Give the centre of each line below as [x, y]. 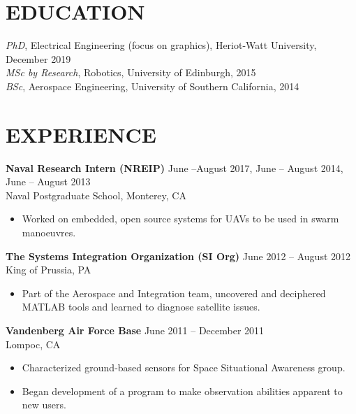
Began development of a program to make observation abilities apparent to [182, 391]
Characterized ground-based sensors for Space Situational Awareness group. [184, 367]
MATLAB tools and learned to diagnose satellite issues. [141, 307]
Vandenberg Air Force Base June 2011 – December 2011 [135, 330]
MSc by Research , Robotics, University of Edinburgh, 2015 [131, 72]
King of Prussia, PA [49, 270]
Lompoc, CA [33, 344]
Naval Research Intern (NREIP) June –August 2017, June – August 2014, [175, 167]
